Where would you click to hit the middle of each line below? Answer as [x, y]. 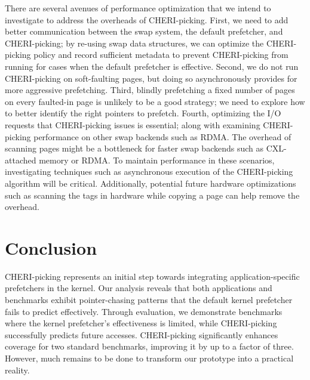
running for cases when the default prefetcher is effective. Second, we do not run [152, 66]
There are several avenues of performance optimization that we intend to [138, 8]
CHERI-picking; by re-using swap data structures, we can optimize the [134, 43]
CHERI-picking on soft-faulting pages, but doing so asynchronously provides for [151, 78]
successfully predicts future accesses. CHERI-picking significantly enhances [142, 334]
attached [21, 160]
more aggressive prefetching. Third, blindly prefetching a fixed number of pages [150, 90]
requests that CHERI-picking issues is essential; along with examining [133, 124]
